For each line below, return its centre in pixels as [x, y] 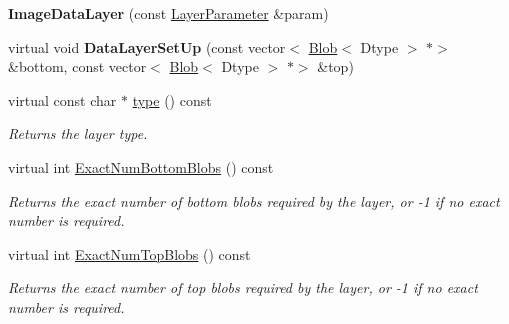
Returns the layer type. [78, 133]
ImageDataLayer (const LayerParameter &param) [168, 13]
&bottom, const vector [77, 66]
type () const [172, 99]
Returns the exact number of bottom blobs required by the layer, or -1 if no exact [254, 200]
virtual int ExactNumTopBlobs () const [129, 253]
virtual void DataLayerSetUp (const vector [147, 46]
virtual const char [62, 99]
